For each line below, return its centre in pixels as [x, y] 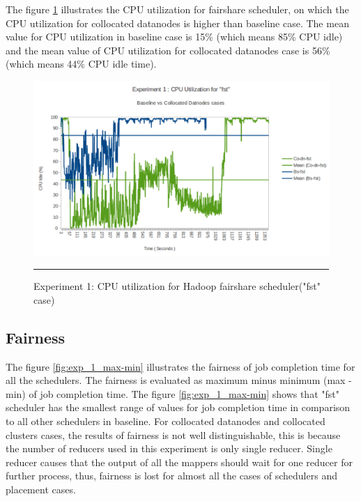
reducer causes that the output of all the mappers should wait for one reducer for [179, 462]
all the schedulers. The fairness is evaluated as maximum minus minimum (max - [179, 380]
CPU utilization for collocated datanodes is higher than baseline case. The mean [177, 23]
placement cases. [41, 490]
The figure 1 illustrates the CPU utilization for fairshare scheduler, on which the [177, 9]
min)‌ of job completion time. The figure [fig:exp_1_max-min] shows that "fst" [172, 393]
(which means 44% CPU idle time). [81, 64]
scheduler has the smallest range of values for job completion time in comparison [178, 407]
